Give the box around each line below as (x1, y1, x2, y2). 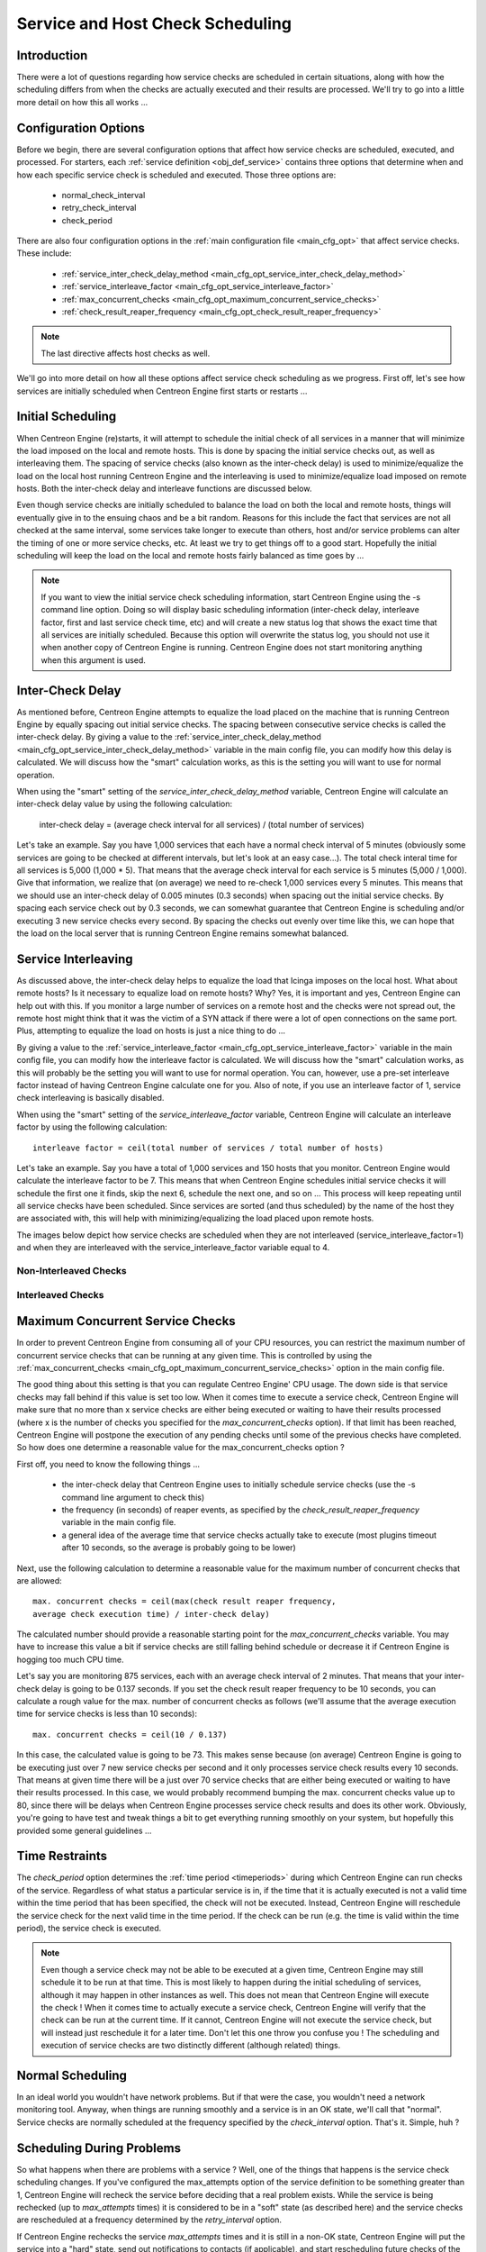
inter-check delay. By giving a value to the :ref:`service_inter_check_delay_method (16, 731, 321, 742)
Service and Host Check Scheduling (16, 14, 292, 33)
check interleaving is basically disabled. (16, 1093, 165, 1103)
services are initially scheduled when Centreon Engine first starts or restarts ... (16, 386, 308, 396)
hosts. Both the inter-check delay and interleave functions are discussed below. (16, 483, 312, 495)
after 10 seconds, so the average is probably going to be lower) (61, 1542, 296, 1553)
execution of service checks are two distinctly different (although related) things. (40, 2040, 341, 2051)
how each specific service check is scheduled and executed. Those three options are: (16, 169, 337, 180)
